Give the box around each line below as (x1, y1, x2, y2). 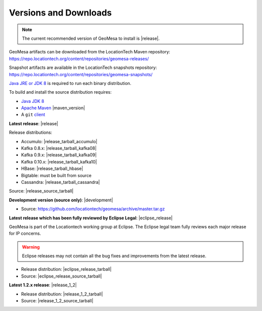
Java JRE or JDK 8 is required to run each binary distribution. (9, 80, 131, 86)
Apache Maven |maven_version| (21, 105, 85, 111)
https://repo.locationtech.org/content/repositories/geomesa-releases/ (9, 56, 149, 62)
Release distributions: (9, 130, 52, 135)
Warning (22, 244, 40, 250)
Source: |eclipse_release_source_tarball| (21, 273, 102, 279)
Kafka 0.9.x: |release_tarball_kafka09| (21, 152, 97, 158)
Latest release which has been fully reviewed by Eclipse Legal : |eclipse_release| (9, 215, 173, 221)
